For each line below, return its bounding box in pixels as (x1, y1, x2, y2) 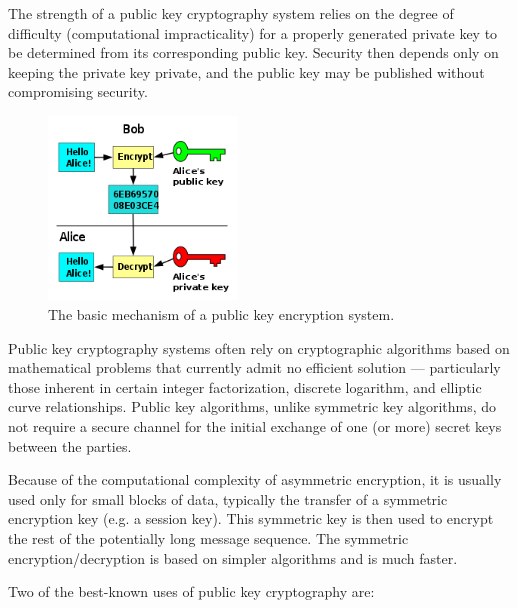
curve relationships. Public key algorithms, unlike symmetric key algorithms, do (8, 396, 497, 417)
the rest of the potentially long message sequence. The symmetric (8, 527, 409, 548)
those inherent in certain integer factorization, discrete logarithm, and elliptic (8, 376, 482, 397)
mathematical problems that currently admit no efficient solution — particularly (8, 357, 501, 378)
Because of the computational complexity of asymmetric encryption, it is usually (8, 469, 502, 490)
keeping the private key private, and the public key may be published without (8, 61, 485, 82)
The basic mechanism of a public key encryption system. (48, 303, 395, 324)
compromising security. (8, 81, 148, 102)
